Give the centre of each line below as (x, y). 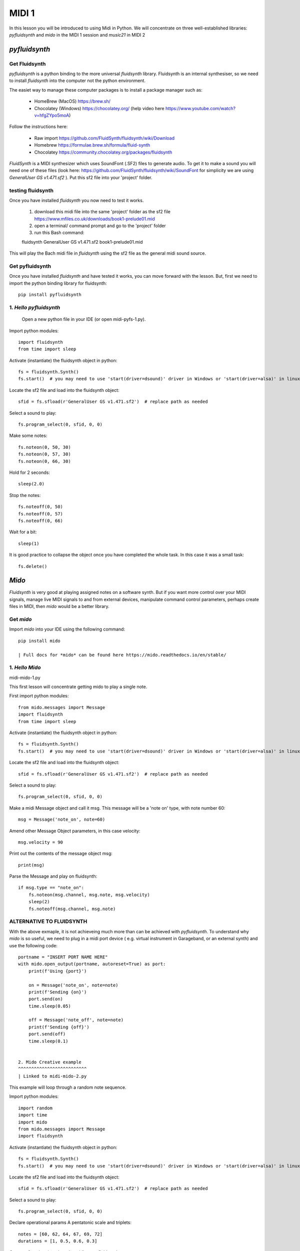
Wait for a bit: (23, 532)
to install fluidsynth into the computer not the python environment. (77, 81)
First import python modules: (39, 696)
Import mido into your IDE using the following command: (67, 629)
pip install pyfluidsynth (50, 295)
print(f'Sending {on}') (57, 992)
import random (35, 1108)
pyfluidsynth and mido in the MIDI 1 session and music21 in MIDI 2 (77, 35)
